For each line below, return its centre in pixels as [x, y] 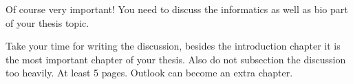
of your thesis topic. [47, 22]
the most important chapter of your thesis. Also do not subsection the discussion [176, 59]
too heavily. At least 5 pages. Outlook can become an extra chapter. [149, 73]
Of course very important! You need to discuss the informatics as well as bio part [177, 9]
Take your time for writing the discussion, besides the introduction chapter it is [173, 46]
